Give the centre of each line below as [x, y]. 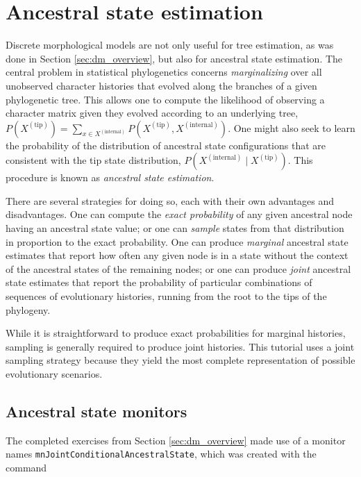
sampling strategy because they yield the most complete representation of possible [180, 360]
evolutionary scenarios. [54, 374]
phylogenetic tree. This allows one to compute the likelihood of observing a [165, 99]
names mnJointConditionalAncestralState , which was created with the [161, 454]
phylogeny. [28, 309]
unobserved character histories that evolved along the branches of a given [161, 85]
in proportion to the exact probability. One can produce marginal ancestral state [177, 241]
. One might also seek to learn [292, 127]
